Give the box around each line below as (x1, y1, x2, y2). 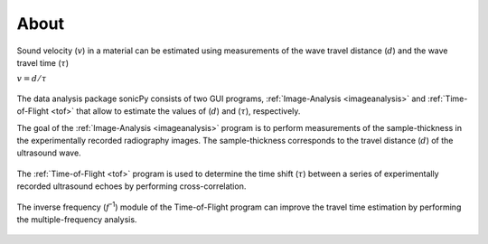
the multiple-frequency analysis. (16, 214, 137, 225)
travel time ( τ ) (16, 57, 70, 68)
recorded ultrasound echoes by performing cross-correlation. (16, 181, 247, 192)
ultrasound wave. (16, 147, 81, 158)
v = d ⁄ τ (16, 73, 47, 84)
